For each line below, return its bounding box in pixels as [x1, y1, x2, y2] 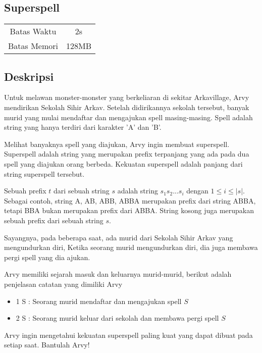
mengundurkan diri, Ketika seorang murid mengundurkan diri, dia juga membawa [4, 242, 258, 253]
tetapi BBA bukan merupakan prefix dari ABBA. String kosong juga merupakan [4, 205, 254, 216]
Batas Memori [8, 40, 59, 52]
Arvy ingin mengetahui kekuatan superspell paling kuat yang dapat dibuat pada [4, 329, 253, 340]
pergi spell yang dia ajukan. [4, 251, 90, 262]
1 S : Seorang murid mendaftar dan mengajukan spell [16, 295, 182, 306]
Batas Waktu [10, 25, 57, 37]
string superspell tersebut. [4, 168, 85, 179]
